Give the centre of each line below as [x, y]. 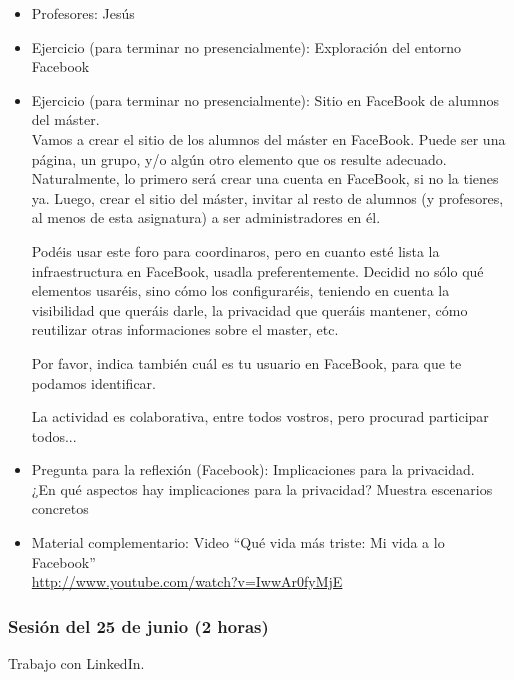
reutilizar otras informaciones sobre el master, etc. [185, 329]
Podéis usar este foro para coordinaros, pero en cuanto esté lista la [235, 250]
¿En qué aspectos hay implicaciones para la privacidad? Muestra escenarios [262, 488]
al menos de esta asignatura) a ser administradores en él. [206, 217]
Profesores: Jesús [83, 13]
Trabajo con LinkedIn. [76, 663]
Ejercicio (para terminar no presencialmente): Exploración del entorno [246, 46]
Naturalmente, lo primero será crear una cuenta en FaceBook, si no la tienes [265, 178]
